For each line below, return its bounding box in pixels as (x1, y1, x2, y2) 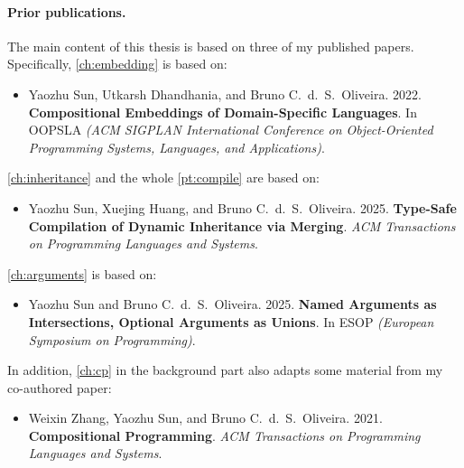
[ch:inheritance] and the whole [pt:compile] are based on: (7, 168, 320, 187)
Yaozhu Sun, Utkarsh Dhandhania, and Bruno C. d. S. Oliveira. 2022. (28, 84, 422, 103)
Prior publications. (7, 2, 126, 21)
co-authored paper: (7, 378, 112, 397)
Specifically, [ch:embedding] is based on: (7, 54, 227, 73)
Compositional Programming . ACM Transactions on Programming (28, 426, 421, 445)
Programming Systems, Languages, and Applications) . (28, 137, 325, 156)
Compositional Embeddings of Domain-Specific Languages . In (28, 102, 417, 121)
